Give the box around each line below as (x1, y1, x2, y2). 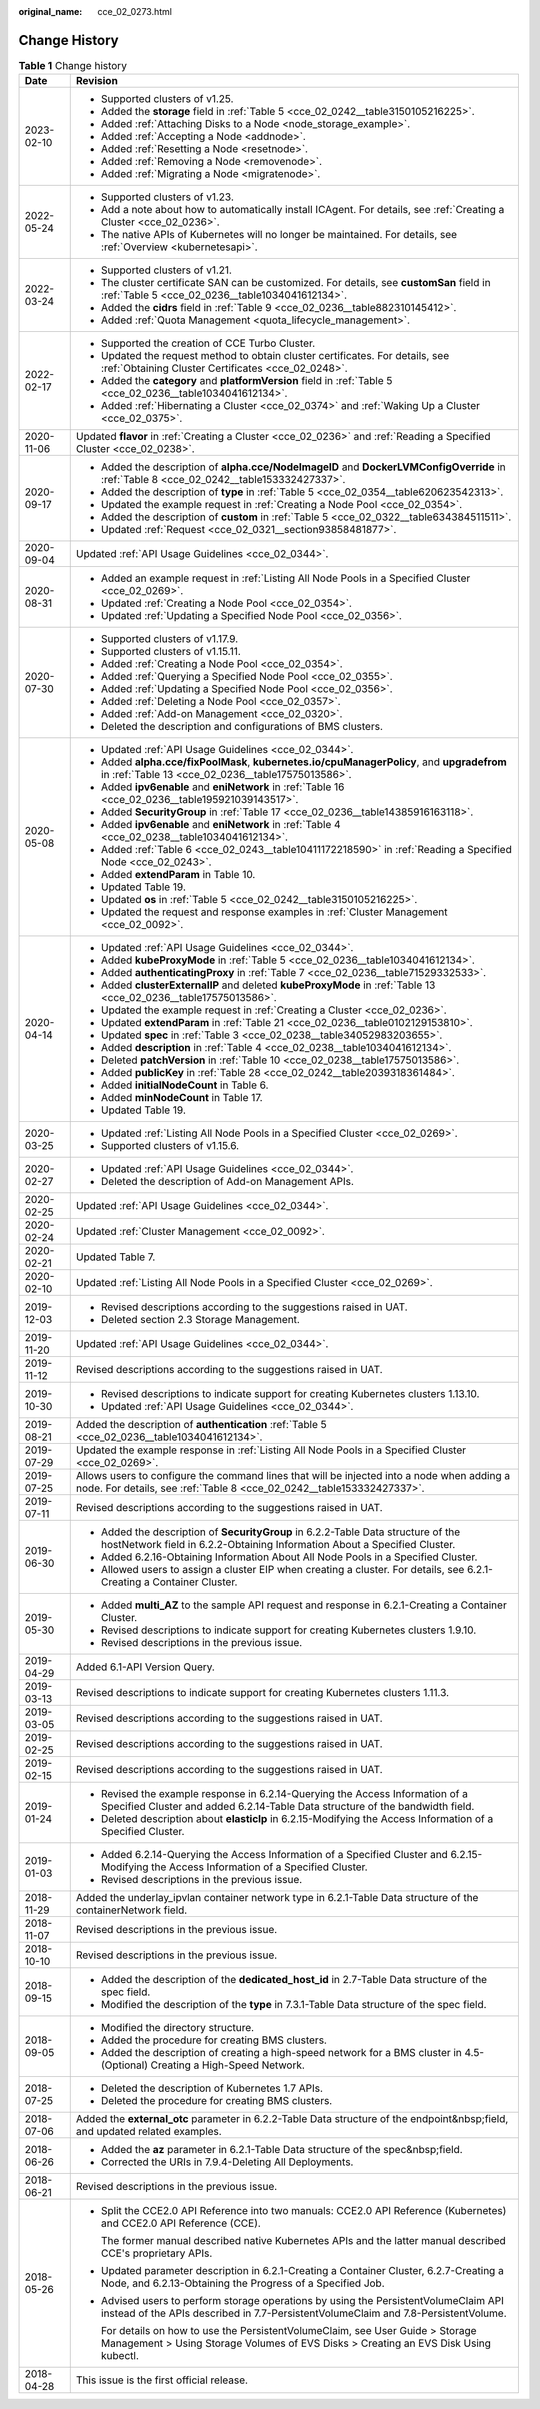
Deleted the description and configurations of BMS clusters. (100, 720, 384, 734)
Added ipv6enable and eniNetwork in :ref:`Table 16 (100, 780, 345, 794)
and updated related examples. (75, 2125, 222, 2139)
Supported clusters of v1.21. (100, 263, 232, 277)
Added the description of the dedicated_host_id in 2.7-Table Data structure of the (100, 1973, 488, 1987)
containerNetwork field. (75, 1903, 188, 1917)
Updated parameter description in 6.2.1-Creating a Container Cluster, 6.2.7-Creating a (100, 2264, 504, 2278)
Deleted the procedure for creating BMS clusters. (100, 2094, 333, 2108)
